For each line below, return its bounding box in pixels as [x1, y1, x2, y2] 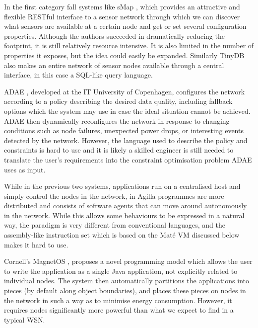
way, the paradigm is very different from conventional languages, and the [4, 220, 225, 230]
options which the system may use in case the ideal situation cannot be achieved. [4, 105, 251, 116]
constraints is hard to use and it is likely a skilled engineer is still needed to [4, 145, 234, 155]
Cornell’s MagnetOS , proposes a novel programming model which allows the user [4, 256, 253, 266]
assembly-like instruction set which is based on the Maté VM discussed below [4, 230, 240, 240]
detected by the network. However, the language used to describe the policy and [4, 135, 248, 145]
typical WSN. [4, 314, 45, 325]
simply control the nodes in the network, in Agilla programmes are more [4, 190, 224, 201]
